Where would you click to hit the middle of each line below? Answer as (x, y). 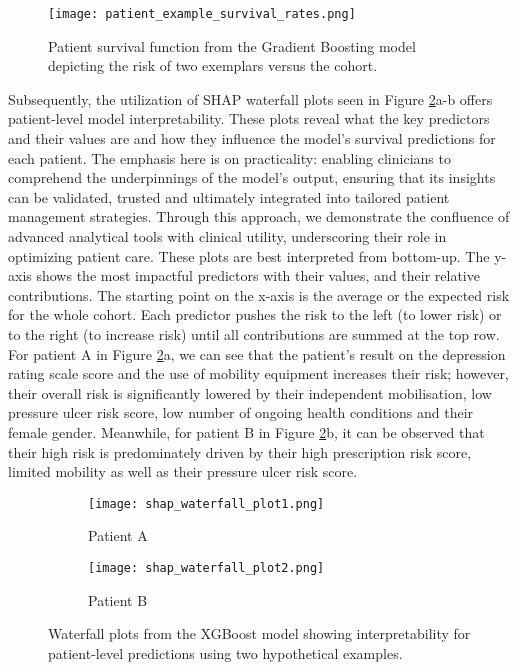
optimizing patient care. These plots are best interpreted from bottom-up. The (249, 255)
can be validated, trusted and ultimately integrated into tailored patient (229, 196)
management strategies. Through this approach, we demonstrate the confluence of (259, 216)
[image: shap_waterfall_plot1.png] (206, 503)
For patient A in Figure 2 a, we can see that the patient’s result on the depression (257, 353)
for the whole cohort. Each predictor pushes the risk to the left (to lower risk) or (255, 314)
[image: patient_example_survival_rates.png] (202, 14)
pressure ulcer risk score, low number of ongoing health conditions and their (241, 412)
